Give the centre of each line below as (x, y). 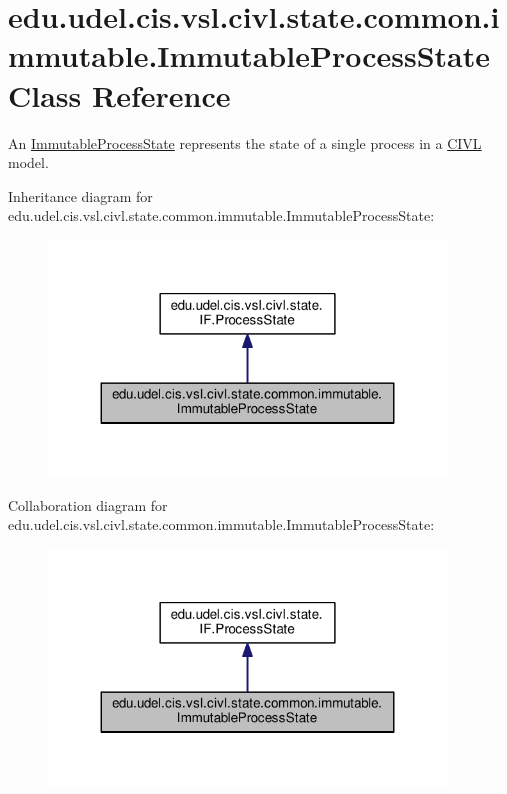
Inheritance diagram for (80, 195)
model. (28, 162)
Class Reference (119, 94)
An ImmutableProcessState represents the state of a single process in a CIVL (245, 142)
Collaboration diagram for (88, 504)
